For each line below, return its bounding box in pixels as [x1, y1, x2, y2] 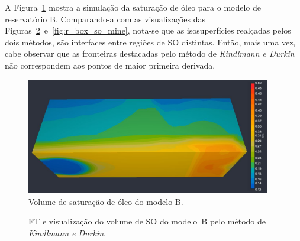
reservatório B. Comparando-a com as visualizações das [5, 12, 206, 25]
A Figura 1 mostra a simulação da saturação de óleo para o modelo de [5, 1, 261, 13]
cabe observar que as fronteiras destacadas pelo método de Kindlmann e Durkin [5, 47, 295, 60]
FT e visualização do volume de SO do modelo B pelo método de [28, 215, 266, 227]
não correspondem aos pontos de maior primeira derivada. [5, 58, 215, 71]
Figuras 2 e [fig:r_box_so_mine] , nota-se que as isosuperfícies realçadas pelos [5, 24, 291, 37]
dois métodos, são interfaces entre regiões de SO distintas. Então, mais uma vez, [5, 35, 296, 48]
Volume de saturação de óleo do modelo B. [28, 195, 183, 207]
